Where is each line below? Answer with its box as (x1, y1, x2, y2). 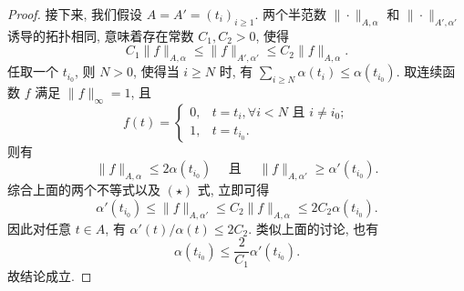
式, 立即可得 (197, 180, 270, 199)
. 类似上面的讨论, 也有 (248, 218, 379, 237)
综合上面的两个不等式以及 (7, 180, 160, 199)
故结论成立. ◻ (7, 266, 92, 285)
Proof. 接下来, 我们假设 (7, 5, 143, 23)
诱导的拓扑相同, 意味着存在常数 (7, 25, 194, 45)
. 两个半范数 (254, 5, 326, 23)
